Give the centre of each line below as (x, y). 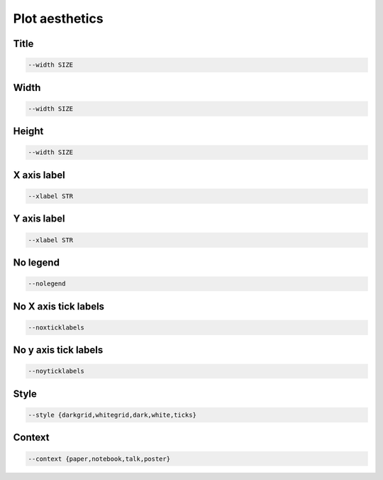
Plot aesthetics (58, 18)
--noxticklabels (56, 327)
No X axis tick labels (59, 306)
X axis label (39, 175)
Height (28, 131)
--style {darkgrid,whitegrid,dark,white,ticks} (112, 415)
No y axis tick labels (58, 350)
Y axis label (39, 219)
